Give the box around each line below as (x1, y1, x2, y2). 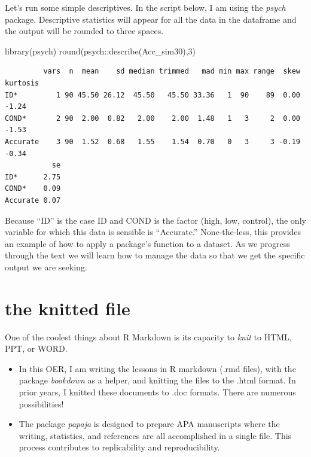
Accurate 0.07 (5, 196, 61, 205)
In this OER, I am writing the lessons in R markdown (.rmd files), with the (19, 362, 296, 374)
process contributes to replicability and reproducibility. (19, 441, 220, 453)
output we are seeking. (5, 260, 87, 273)
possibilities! (19, 397, 64, 410)
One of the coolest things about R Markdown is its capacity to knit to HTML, (5, 330, 292, 343)
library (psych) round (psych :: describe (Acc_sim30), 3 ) (5, 44, 196, 57)
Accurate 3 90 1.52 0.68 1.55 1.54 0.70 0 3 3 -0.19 (5, 137, 300, 146)
